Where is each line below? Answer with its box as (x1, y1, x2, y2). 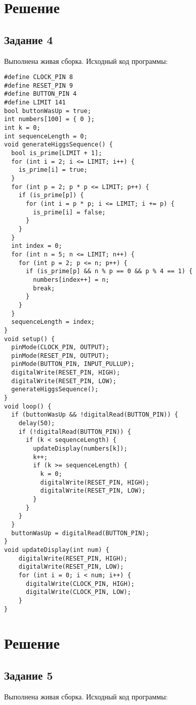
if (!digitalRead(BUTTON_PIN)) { (18, 428, 131, 435)
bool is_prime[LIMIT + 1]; (11, 150, 102, 157)
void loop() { (4, 402, 52, 410)
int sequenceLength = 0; (4, 132, 88, 140)
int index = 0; (11, 242, 62, 250)
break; (33, 284, 55, 292)
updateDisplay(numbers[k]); (33, 445, 128, 453)
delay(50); (18, 420, 55, 427)
